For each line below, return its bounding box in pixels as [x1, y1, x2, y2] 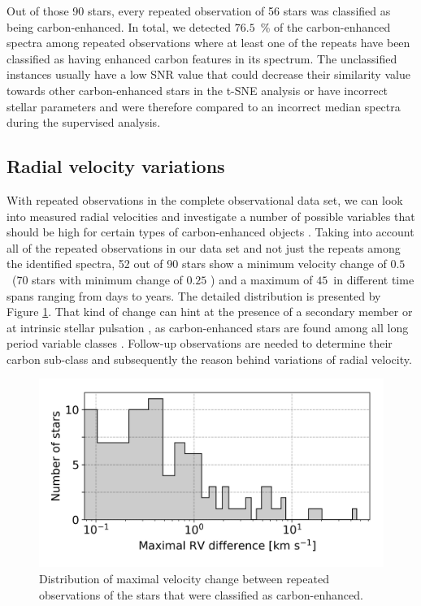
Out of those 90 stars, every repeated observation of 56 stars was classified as [7, 2, 391, 19]
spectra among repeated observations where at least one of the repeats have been [7, 34, 410, 51]
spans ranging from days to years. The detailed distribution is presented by [7, 287, 381, 304]
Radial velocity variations [7, 154, 225, 179]
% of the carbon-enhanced [260, 18, 391, 35]
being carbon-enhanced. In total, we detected [7, 18, 232, 35]
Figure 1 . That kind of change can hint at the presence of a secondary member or [7, 303, 413, 320]
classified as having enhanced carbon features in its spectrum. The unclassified [7, 50, 397, 67]
